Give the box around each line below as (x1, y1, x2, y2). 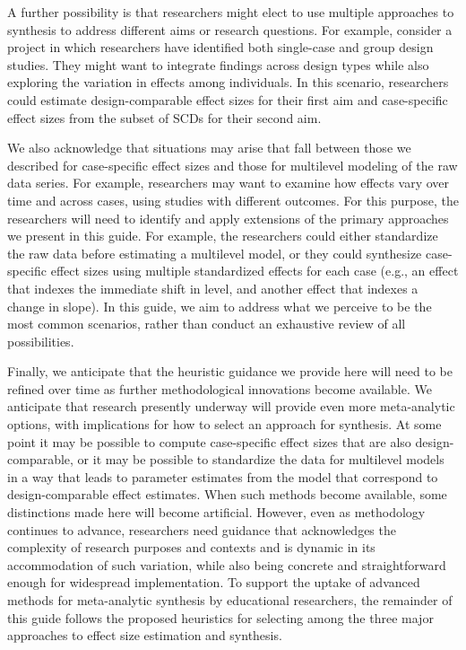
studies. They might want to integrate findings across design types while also (7, 55, 429, 74)
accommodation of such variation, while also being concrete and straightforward (7, 555, 446, 574)
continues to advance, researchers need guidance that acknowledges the (7, 520, 396, 539)
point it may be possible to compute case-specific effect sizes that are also (7, 432, 411, 451)
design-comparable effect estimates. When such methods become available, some (7, 485, 447, 504)
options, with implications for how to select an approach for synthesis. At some (7, 415, 442, 434)
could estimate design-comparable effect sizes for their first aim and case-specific (7, 90, 448, 109)
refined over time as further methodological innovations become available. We (7, 379, 432, 398)
